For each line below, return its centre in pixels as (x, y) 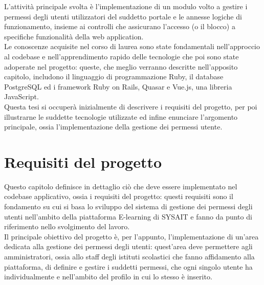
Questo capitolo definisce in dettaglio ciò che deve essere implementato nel (121, 186)
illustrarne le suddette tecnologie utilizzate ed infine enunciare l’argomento (121, 116)
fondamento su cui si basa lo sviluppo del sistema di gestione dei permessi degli (128, 206)
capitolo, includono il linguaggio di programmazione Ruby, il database (114, 76)
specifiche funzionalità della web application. (74, 36)
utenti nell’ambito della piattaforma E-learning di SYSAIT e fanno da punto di (128, 216)
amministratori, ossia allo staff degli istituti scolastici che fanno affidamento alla (129, 256)
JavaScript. (21, 96)
